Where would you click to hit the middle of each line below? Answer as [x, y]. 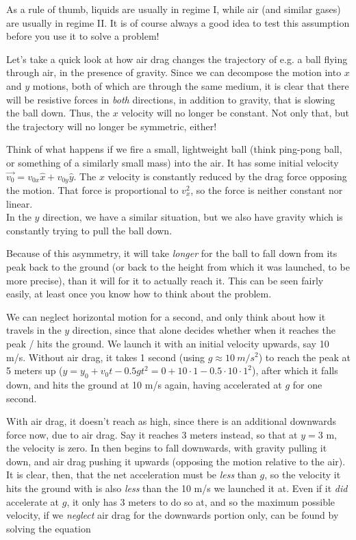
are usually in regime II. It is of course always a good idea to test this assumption [178, 22]
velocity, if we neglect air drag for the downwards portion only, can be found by [173, 515]
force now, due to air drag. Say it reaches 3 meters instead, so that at [152, 434]
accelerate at [33, 501]
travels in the [34, 330]
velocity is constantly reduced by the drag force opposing [227, 176]
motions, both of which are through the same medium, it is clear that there [191, 85]
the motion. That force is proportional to [92, 189]
